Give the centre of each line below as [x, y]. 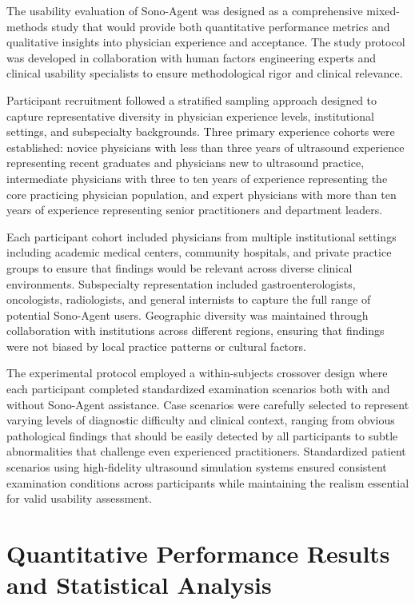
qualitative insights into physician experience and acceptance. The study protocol [206, 42]
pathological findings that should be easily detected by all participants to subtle [202, 435]
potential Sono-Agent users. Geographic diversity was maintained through [188, 314]
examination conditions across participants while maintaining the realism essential [208, 482]
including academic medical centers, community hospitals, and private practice [199, 252]
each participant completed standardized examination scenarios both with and [198, 389]
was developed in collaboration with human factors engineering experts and [192, 57]
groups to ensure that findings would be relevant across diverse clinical [180, 267]
